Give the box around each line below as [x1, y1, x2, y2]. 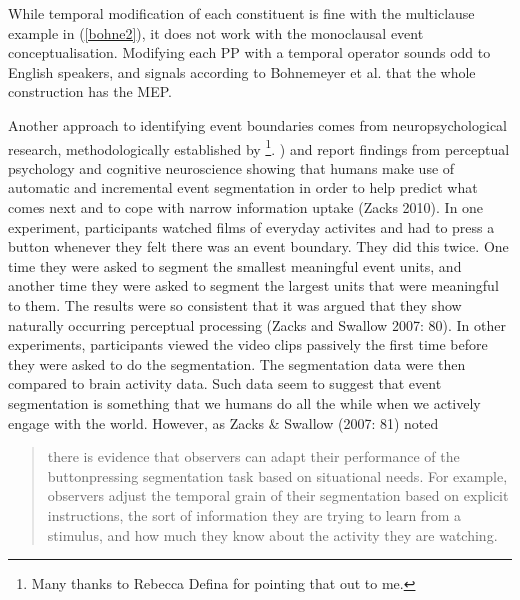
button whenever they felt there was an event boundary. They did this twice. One [8, 236, 509, 257]
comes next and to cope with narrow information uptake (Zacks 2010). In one [8, 197, 484, 217]
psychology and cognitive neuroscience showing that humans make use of [8, 157, 455, 178]
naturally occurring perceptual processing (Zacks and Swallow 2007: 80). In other [8, 314, 506, 335]
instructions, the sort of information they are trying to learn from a [47, 504, 461, 525]
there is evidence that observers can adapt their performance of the [47, 446, 460, 467]
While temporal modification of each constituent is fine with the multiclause [8, 3, 475, 23]
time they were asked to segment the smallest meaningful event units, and [8, 255, 462, 276]
